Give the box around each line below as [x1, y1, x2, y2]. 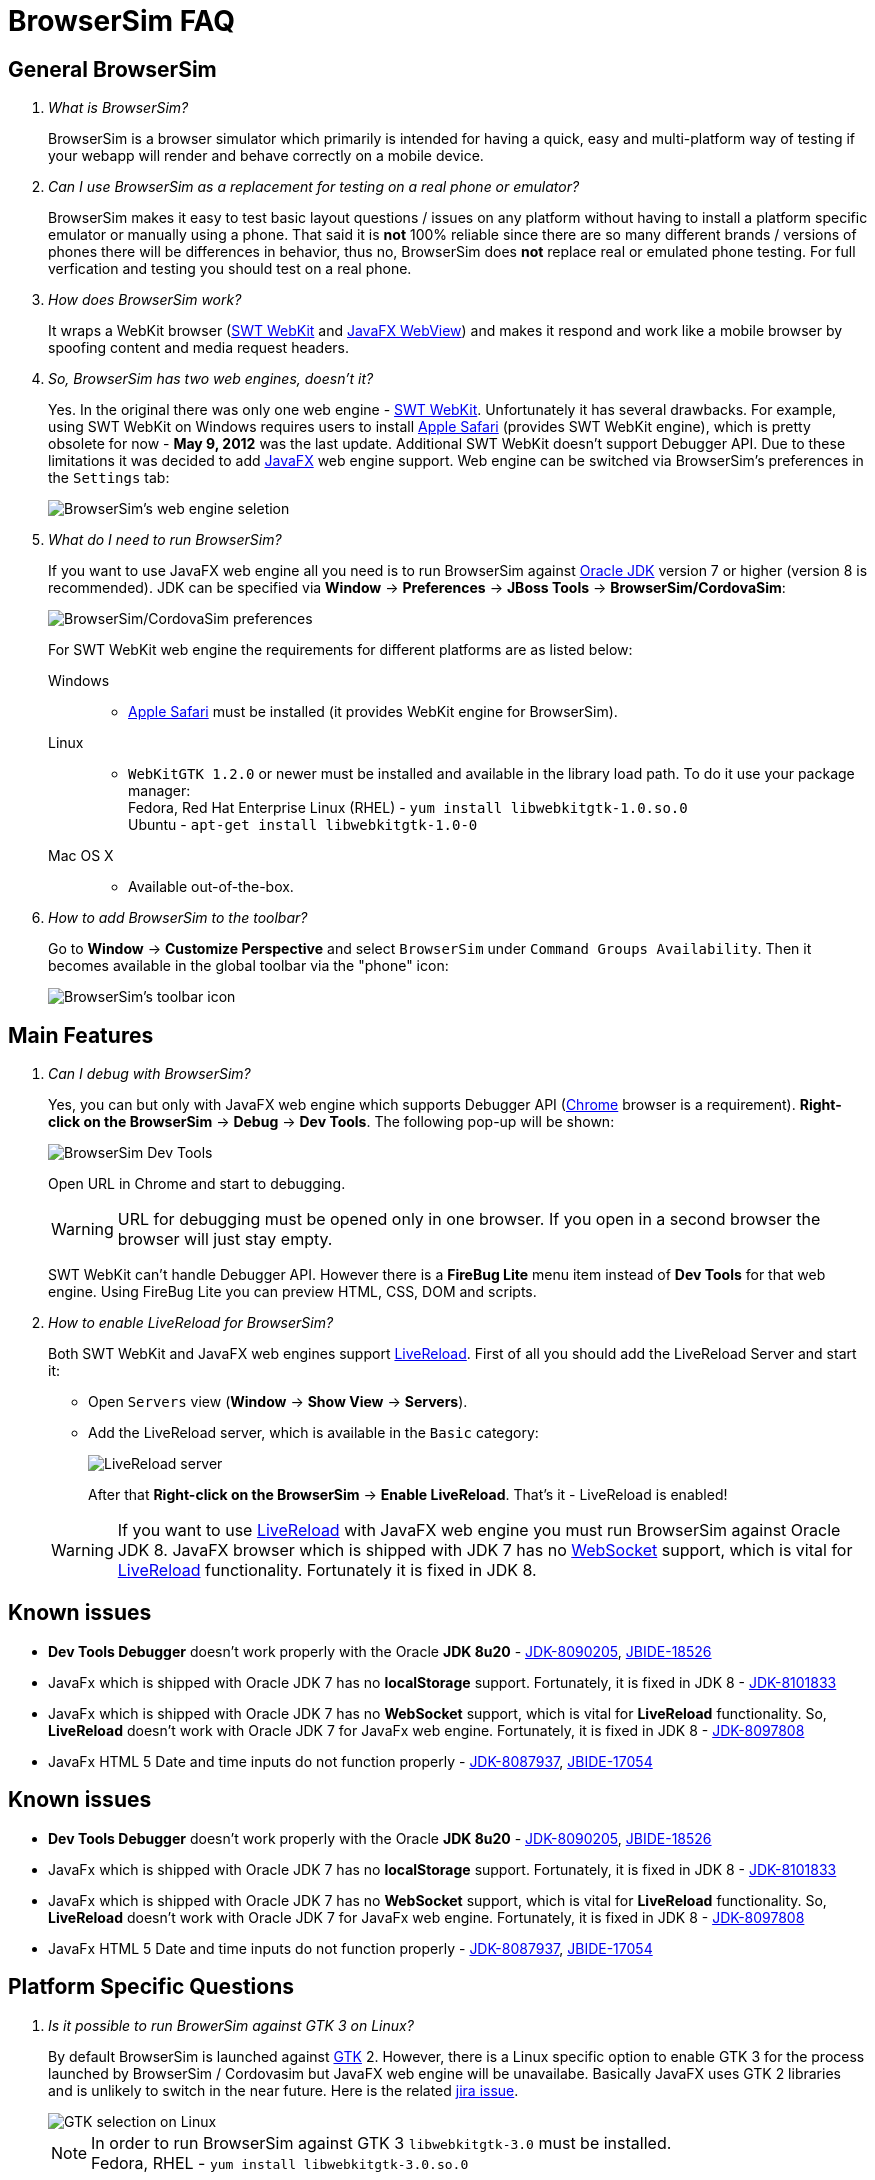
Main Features [8, 1022, 154, 1048]
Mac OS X [48, 847, 114, 865]
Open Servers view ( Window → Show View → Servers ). [88, 1393, 468, 1411]
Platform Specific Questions [8, 1974, 294, 2000]
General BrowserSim [8, 56, 217, 82]
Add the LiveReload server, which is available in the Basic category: [88, 1424, 539, 1442]
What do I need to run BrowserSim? [48, 531, 282, 549]
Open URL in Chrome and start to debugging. [48, 1175, 346, 1193]
